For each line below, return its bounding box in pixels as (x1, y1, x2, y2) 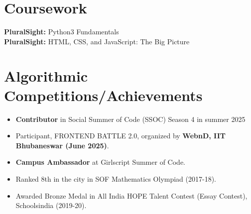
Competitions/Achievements (4, 85, 203, 105)
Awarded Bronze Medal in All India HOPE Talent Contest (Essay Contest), (15, 190, 248, 201)
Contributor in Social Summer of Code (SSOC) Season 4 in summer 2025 (15, 113, 246, 124)
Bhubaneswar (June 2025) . (15, 140, 109, 150)
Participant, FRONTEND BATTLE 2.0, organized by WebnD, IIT (15, 130, 226, 141)
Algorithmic (4, 65, 88, 86)
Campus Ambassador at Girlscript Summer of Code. (15, 157, 185, 167)
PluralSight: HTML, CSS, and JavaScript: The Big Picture (4, 36, 190, 46)
